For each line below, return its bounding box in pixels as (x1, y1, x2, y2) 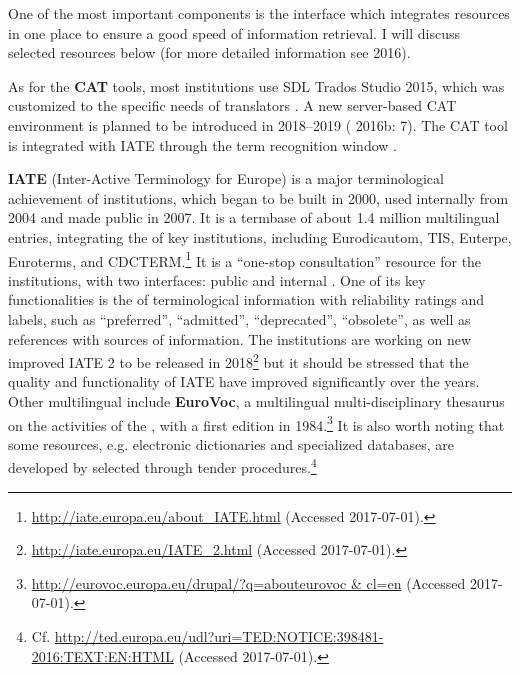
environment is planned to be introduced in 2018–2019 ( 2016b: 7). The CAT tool (8, 114, 508, 135)
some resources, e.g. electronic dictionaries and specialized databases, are (8, 433, 454, 454)
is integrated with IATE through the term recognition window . (8, 134, 397, 155)
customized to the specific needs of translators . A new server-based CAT (8, 95, 457, 116)
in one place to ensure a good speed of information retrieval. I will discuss (8, 22, 461, 43)
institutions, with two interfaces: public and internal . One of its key (8, 269, 426, 290)
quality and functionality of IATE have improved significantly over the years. (8, 371, 480, 392)
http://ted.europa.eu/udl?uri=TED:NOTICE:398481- (54, 626, 384, 647)
